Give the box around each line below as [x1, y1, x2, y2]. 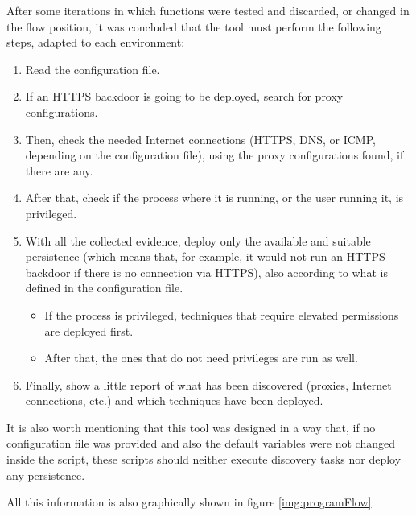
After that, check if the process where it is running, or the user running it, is [25, 189, 404, 206]
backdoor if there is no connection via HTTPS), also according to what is [25, 263, 388, 280]
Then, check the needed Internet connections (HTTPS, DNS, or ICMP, [25, 130, 376, 147]
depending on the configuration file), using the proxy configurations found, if [25, 147, 404, 163]
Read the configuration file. [25, 60, 160, 77]
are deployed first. [44, 322, 134, 339]
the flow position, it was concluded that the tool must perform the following [6, 18, 381, 35]
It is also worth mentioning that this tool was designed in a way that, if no [6, 419, 376, 436]
